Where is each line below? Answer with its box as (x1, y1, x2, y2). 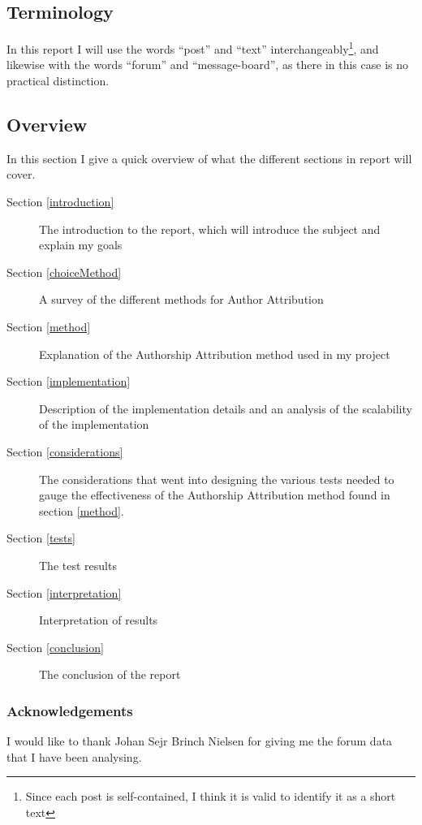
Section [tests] (6, 529, 75, 546)
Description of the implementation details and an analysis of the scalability (39, 400, 412, 417)
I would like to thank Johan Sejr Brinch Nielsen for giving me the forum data (6, 732, 393, 749)
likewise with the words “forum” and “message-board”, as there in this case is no (6, 56, 408, 73)
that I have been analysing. (6, 748, 142, 765)
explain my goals (39, 236, 123, 253)
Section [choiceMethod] (6, 263, 122, 280)
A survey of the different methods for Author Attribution (39, 291, 324, 308)
